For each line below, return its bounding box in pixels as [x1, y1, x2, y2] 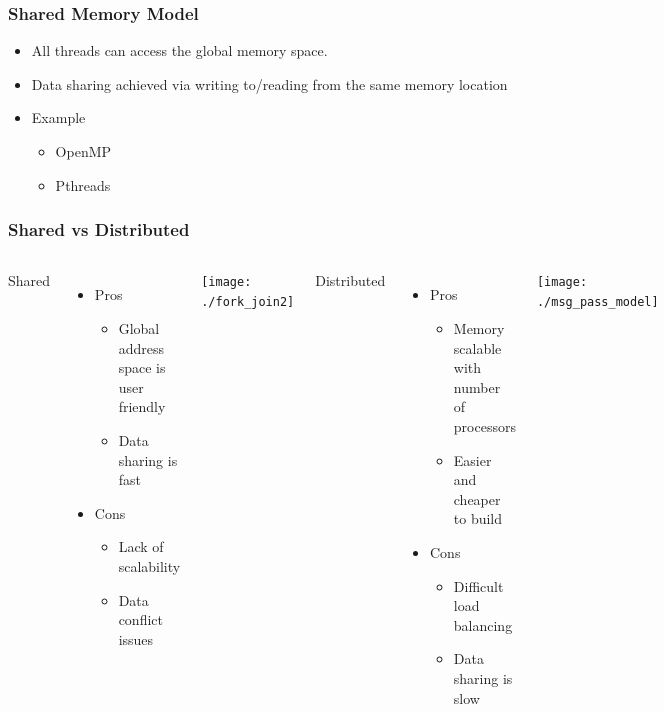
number [453, 376, 501, 397]
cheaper [453, 488, 501, 509]
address [118, 337, 164, 358]
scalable [453, 337, 502, 358]
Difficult [453, 575, 504, 596]
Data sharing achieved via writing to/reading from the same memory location [31, 73, 508, 94]
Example [31, 107, 86, 128]
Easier [453, 449, 492, 470]
